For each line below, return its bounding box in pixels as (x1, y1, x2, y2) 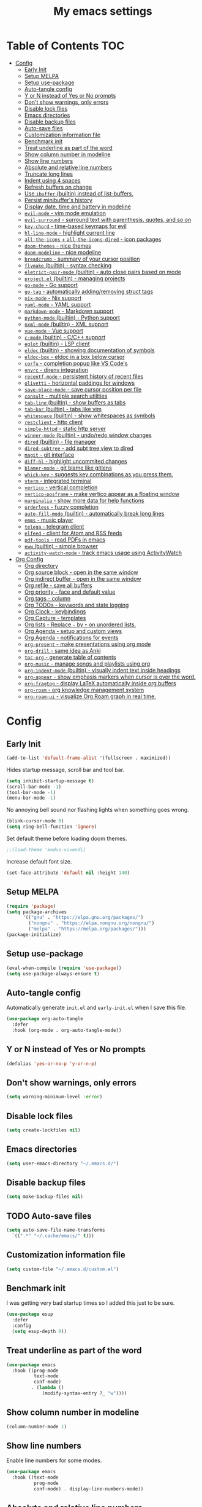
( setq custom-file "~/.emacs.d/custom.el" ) (6, 1266, 119, 1272)
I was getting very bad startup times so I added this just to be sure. (6, 1299, 175, 1307)
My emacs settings (53, 4, 153, 18)
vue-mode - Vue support (24, 327, 84, 334)
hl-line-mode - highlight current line (24, 229, 115, 236)
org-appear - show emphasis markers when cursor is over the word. (24, 673, 196, 680)
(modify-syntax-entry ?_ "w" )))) (42, 1390, 127, 1396)
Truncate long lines (24, 170, 73, 178)
